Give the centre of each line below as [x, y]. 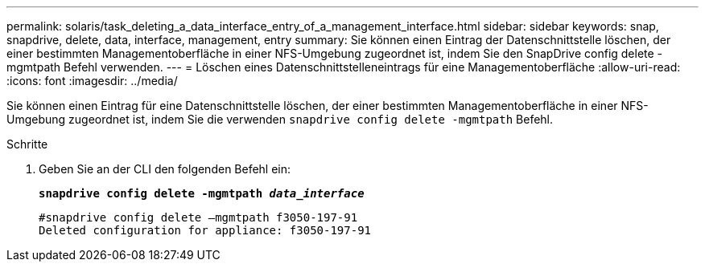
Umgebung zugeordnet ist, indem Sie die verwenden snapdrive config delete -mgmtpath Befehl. [280, 119]
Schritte [27, 144]
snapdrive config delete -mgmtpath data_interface [202, 193]
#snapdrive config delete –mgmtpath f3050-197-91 [198, 217]
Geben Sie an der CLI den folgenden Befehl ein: [165, 169]
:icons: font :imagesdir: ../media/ [92, 81]
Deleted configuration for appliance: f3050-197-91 [205, 230]
